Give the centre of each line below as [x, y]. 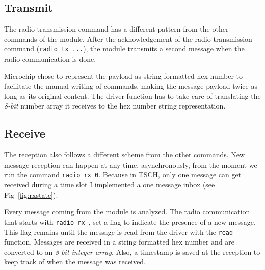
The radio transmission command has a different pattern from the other [116, 29]
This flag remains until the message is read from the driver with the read [119, 232]
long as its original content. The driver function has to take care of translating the [132, 96]
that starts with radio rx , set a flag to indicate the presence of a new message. [130, 221]
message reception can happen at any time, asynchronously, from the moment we [131, 164]
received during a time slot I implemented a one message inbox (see [110, 185]
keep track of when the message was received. [75, 262]
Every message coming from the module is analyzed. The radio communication [127, 212]
